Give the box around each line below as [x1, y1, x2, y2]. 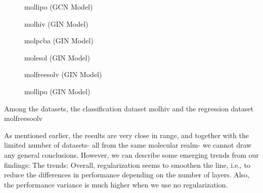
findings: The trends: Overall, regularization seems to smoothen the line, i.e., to [4, 159, 251, 170]
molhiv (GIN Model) [24, 18, 89, 29]
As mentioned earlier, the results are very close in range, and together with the [4, 130, 249, 140]
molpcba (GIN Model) [24, 35, 94, 46]
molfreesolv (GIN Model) [24, 69, 102, 80]
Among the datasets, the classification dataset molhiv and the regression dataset [4, 103, 253, 113]
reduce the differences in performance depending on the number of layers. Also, [4, 169, 250, 180]
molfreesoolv [4, 113, 42, 123]
